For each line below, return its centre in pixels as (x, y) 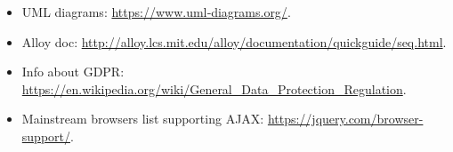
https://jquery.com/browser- (345, 119)
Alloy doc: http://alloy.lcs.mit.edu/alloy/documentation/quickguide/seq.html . (234, 41)
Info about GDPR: (73, 72)
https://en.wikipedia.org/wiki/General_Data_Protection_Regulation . (214, 88)
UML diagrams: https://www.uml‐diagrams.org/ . (156, 12)
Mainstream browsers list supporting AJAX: (143, 119)
